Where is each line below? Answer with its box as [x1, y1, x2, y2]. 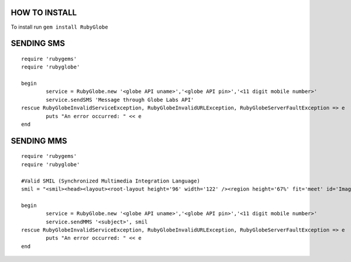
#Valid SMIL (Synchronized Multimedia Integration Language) [21, 177, 200, 184]
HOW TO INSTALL [11, 8, 77, 18]
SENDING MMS [11, 136, 67, 146]
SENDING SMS [11, 39, 66, 49]
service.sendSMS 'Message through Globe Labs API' [46, 96, 194, 103]
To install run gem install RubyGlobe [11, 23, 108, 30]
